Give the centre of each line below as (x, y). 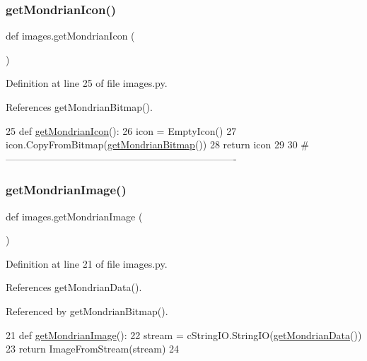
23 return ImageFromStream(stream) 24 (93, 349)
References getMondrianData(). (74, 287)
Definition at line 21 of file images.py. (87, 263)
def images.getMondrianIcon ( (70, 36)
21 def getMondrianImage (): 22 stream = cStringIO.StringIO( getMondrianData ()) (184, 335)
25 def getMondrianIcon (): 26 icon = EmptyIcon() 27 (121, 130)
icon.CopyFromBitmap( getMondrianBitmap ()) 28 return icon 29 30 (152, 144)
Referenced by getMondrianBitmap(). (87, 310)
